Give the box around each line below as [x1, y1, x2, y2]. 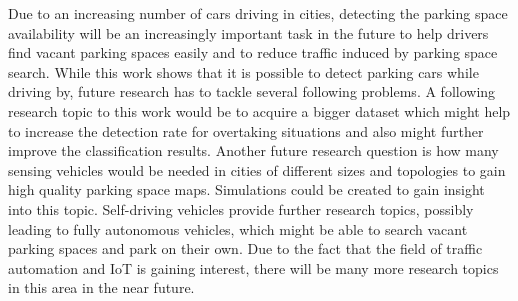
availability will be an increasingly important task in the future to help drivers [8, 22, 489, 43]
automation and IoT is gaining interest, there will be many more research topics [8, 257, 499, 278]
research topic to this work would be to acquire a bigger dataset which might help [8, 100, 511, 121]
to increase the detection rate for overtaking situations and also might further [8, 120, 484, 141]
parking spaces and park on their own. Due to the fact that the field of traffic [8, 238, 483, 259]
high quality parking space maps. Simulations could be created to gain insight [8, 179, 485, 200]
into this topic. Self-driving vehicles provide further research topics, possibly [8, 198, 474, 219]
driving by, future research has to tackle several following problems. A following [8, 81, 496, 102]
